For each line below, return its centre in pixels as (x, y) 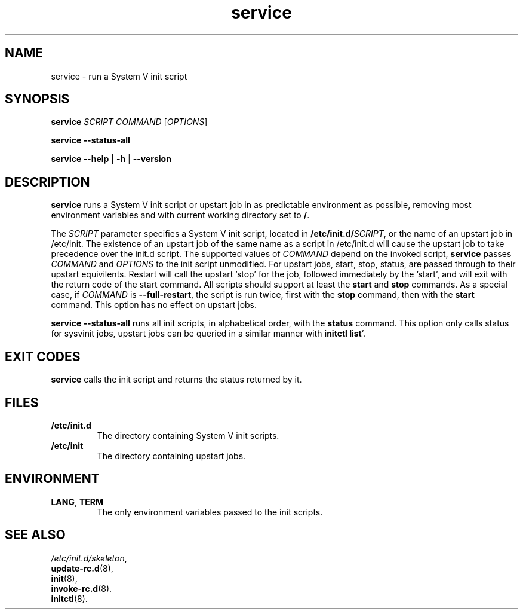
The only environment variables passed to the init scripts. (210, 512)
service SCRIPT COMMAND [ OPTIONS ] (129, 122)
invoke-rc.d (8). (81, 588)
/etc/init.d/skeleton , (89, 558)
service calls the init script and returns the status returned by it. (176, 380)
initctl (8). (69, 598)
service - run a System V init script (119, 76)
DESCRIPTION (47, 182)
